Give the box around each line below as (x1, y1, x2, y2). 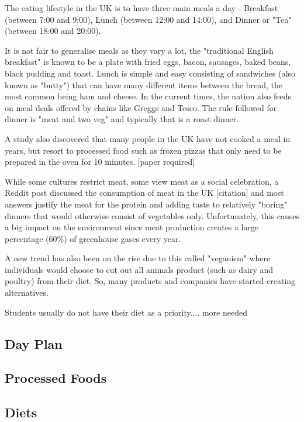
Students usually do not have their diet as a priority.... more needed (5, 306, 247, 318)
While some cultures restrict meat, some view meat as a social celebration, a (5, 175, 279, 187)
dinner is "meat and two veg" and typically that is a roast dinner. (5, 113, 239, 125)
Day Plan (5, 334, 63, 352)
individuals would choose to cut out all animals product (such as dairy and (5, 263, 274, 275)
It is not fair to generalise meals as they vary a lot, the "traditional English (5, 44, 274, 56)
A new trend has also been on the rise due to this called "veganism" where (5, 252, 271, 264)
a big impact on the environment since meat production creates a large (5, 221, 259, 233)
